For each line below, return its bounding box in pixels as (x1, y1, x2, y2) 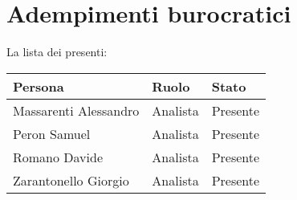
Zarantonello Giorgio (13, 170, 129, 190)
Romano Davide (13, 147, 104, 166)
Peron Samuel (13, 124, 91, 143)
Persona (13, 76, 64, 96)
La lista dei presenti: (6, 43, 108, 60)
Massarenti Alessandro (13, 100, 140, 120)
